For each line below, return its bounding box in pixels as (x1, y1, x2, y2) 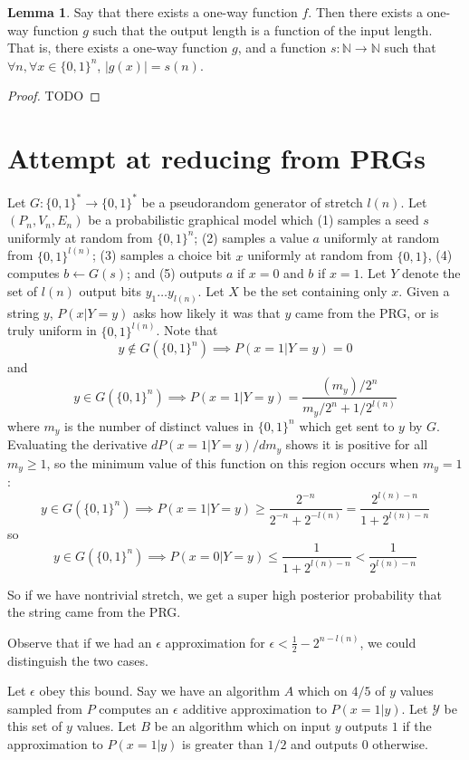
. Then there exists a (308, 3, 423, 21)
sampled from (7, 698, 82, 717)
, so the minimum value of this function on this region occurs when (46, 453, 419, 472)
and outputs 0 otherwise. (291, 734, 428, 753)
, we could (359, 632, 416, 651)
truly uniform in (7, 321, 97, 340)
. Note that (156, 321, 218, 340)
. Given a (398, 282, 450, 300)
